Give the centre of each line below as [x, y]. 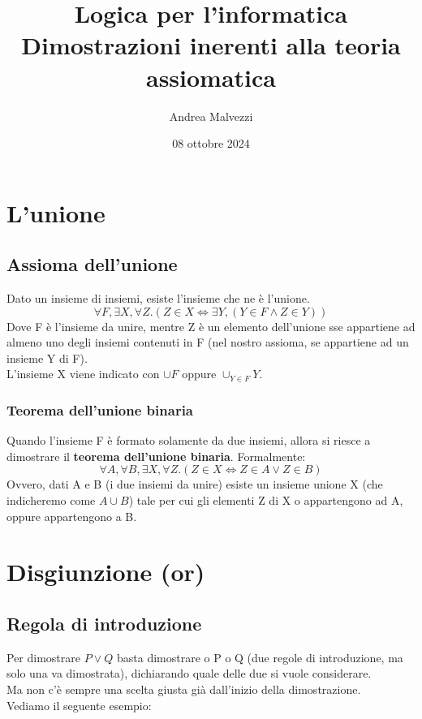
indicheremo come [51, 500]
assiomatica [211, 77]
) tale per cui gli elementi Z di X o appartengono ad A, [266, 500]
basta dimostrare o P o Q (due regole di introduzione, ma [260, 657]
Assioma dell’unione [92, 264]
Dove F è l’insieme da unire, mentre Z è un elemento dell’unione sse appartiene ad [211, 326]
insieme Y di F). [47, 357]
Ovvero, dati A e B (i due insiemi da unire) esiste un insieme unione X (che [195, 484]
